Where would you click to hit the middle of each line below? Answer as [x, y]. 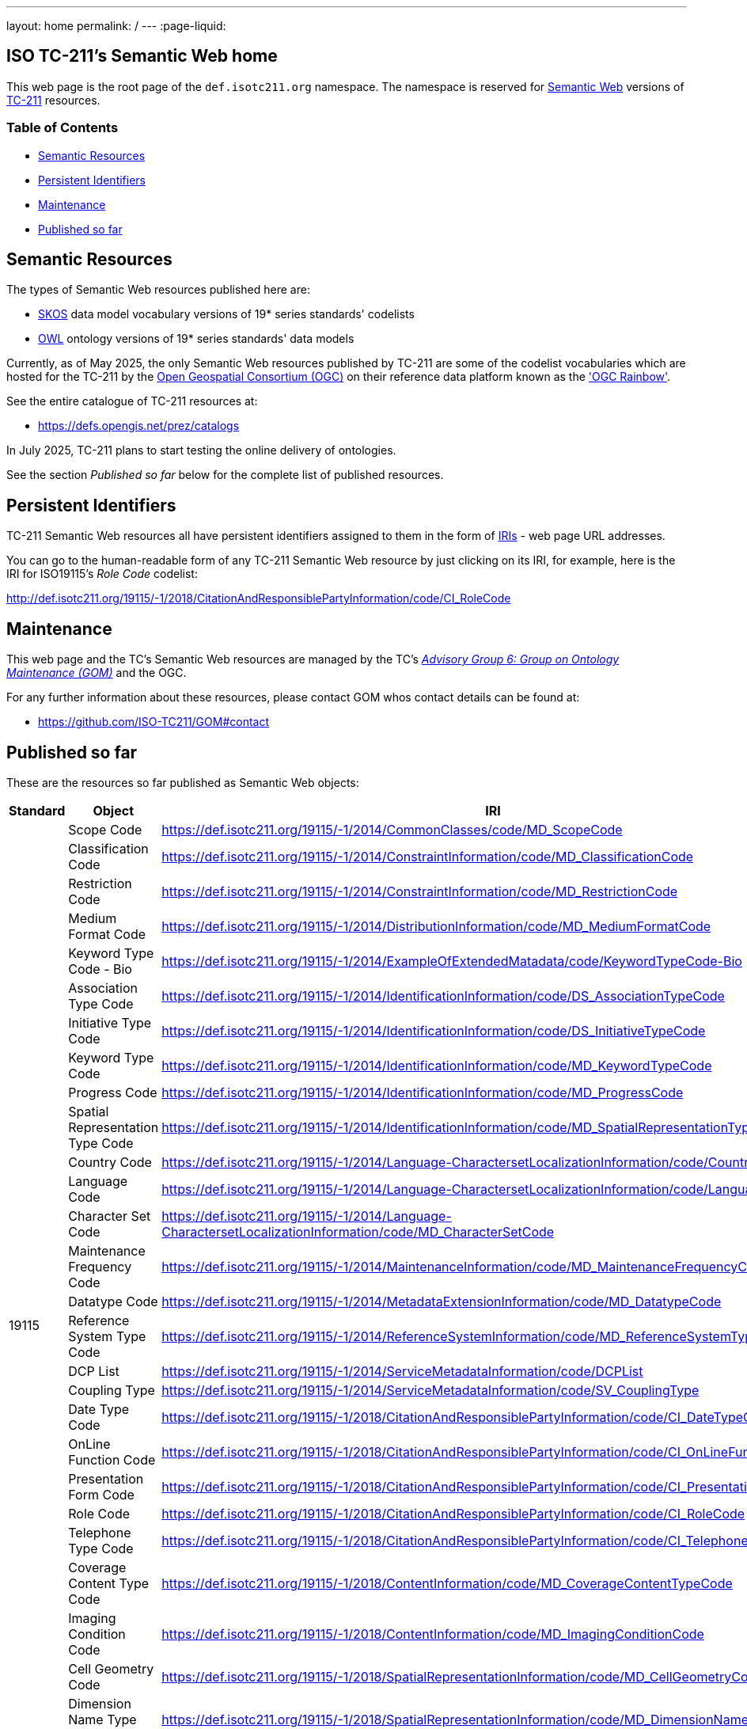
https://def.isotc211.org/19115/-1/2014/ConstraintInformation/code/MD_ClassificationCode [428, 856]
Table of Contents [63, 128]
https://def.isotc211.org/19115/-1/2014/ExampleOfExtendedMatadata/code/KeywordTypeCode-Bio [452, 961]
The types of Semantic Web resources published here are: [158, 290]
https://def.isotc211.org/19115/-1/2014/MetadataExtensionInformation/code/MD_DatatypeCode [442, 1301]
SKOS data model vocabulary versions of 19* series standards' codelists [226, 314]
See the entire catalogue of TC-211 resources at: [132, 401]
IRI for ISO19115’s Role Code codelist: [102, 574]
